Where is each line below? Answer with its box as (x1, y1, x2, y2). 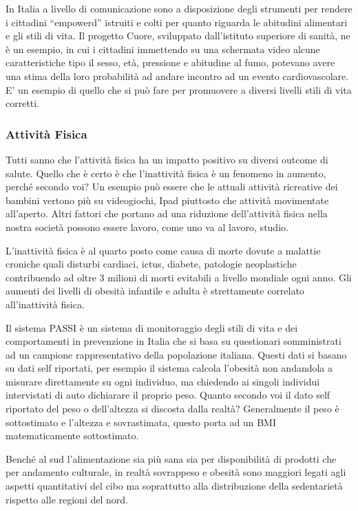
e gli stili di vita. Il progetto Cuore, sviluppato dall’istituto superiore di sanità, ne (6, 28, 350, 43)
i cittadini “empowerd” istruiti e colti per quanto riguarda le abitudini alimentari (6, 14, 348, 29)
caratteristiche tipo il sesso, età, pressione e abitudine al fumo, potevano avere (6, 55, 335, 70)
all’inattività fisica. (6, 297, 85, 311)
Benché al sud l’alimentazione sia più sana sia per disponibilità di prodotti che (6, 451, 337, 465)
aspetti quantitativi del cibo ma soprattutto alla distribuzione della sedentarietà (6, 479, 343, 493)
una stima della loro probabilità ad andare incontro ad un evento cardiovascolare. (6, 68, 349, 83)
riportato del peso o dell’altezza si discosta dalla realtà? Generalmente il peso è (6, 401, 339, 416)
